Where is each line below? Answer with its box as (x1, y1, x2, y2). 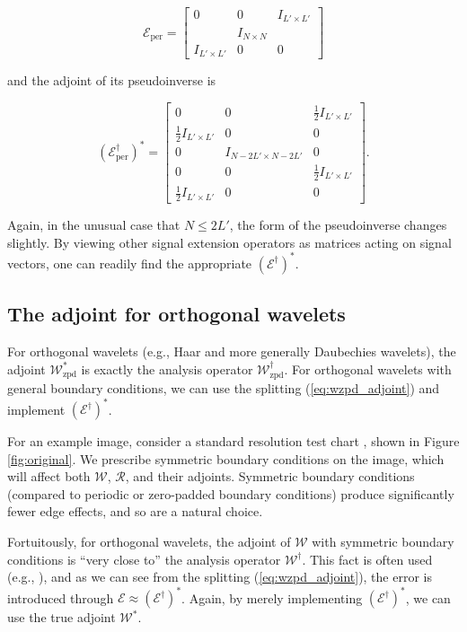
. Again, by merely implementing (181, 588, 363, 607)
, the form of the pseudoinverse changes (229, 215, 447, 234)
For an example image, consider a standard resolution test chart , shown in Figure (7, 432, 460, 451)
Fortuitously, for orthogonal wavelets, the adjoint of (7, 532, 291, 551)
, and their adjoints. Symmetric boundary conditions (125, 467, 415, 486)
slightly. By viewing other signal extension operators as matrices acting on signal (7, 233, 452, 251)
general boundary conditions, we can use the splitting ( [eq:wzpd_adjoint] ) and (7, 378, 440, 397)
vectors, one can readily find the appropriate (7, 253, 252, 272)
